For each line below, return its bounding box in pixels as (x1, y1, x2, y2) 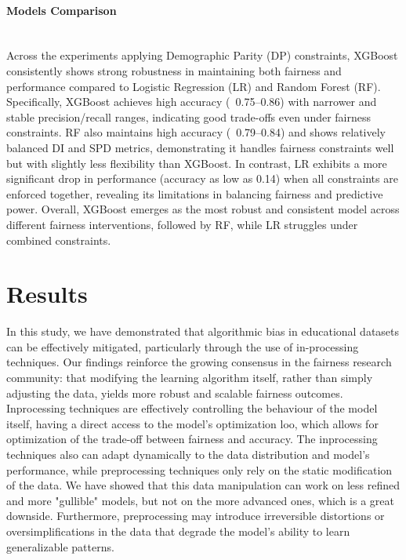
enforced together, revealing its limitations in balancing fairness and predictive (6, 185, 383, 202)
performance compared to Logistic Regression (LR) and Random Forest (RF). (6, 78, 381, 94)
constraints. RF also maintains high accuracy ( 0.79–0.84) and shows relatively (6, 124, 386, 140)
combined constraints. (6, 231, 111, 248)
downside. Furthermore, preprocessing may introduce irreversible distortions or (6, 507, 385, 524)
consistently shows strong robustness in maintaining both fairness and (6, 62, 342, 78)
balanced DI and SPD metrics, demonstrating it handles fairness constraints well (6, 139, 394, 155)
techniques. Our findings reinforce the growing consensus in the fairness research (6, 354, 392, 370)
